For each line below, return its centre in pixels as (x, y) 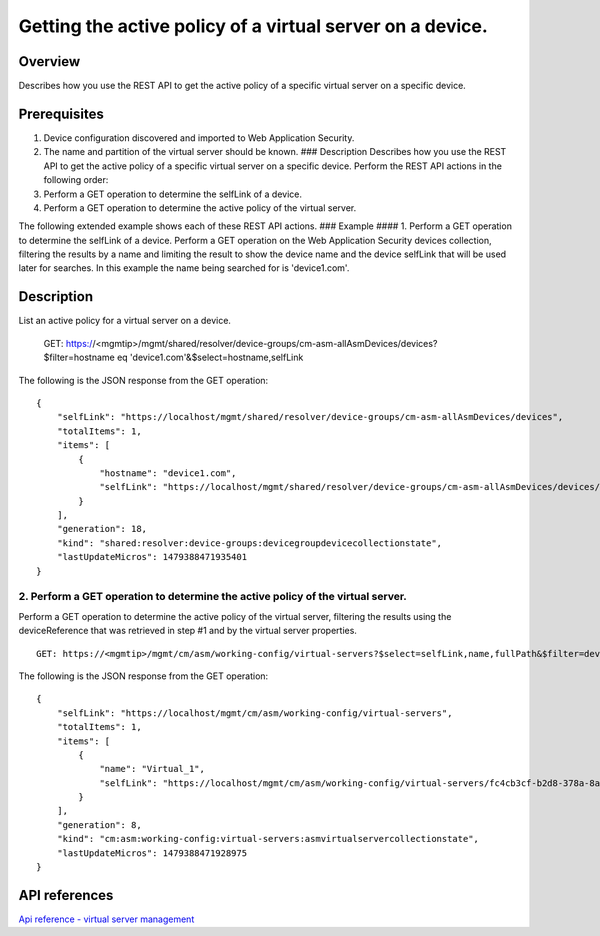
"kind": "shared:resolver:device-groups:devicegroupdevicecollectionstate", (249, 543)
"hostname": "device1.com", (168, 473)
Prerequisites (61, 113)
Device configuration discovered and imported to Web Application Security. (199, 137)
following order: (76, 180)
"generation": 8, (99, 824)
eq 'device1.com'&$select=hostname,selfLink (210, 357)
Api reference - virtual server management (106, 919)
